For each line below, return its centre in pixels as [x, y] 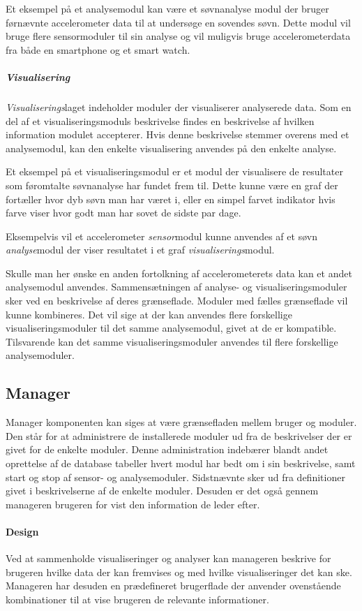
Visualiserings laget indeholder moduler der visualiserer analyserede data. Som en [179, 106]
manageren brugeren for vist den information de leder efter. [133, 504]
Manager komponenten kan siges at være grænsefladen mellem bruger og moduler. [181, 422]
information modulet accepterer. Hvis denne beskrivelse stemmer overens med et [178, 134]
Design [22, 531]
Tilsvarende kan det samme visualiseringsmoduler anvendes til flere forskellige [172, 341]
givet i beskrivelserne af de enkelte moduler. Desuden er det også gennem [162, 491]
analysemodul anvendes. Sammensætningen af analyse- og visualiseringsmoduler [176, 287]
